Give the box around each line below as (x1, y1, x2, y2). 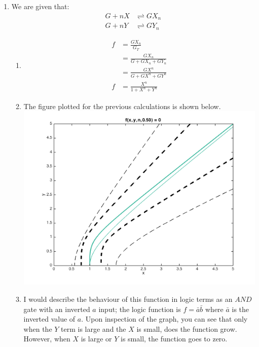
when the (23, 323, 52, 334)
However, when (23, 333, 70, 344)
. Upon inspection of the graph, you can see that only (81, 314, 248, 324)
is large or (81, 333, 112, 344)
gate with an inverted (23, 303, 90, 314)
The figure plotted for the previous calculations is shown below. (23, 100, 221, 111)
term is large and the (61, 323, 126, 334)
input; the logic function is (98, 303, 181, 314)
